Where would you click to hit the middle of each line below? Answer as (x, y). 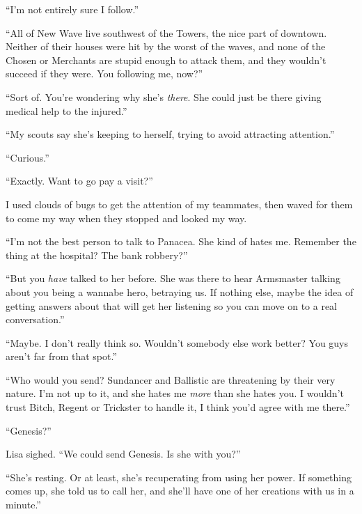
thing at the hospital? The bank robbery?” (97, 255)
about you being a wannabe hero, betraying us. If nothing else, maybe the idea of (180, 291)
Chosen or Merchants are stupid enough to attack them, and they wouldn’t (166, 60)
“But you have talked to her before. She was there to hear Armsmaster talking (173, 278)
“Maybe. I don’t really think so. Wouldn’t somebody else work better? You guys (177, 342)
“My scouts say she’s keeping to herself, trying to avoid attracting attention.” (170, 134)
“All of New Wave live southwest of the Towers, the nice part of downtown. (166, 32)
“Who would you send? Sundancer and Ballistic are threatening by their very (171, 379)
